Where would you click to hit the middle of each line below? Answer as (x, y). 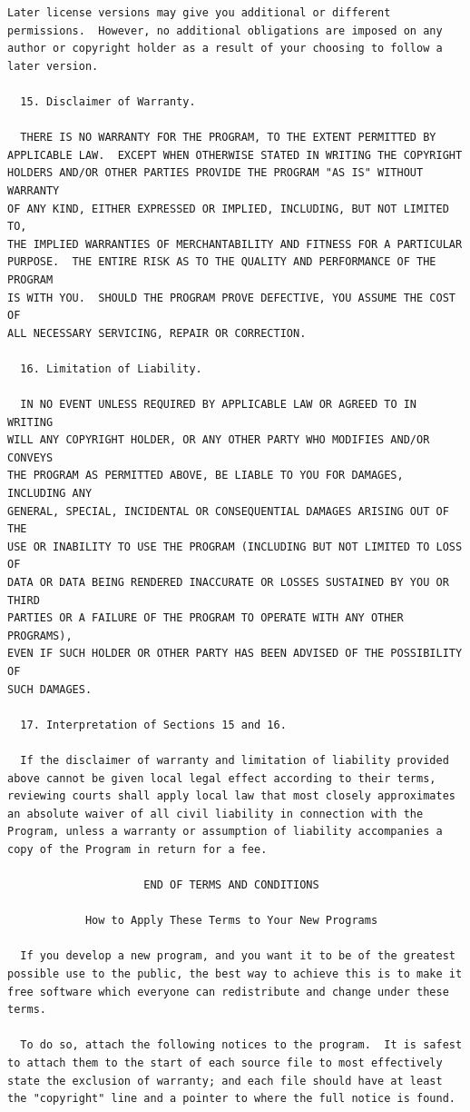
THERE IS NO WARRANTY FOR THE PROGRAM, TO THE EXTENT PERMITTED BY (228, 138)
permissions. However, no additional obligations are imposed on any (225, 30)
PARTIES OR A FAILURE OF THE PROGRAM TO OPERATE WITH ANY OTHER (206, 618)
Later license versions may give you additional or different (199, 13)
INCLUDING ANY (50, 494)
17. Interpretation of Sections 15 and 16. (153, 725)
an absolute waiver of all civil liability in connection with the (215, 814)
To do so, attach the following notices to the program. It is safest (241, 1045)
